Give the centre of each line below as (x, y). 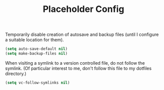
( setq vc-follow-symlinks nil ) (38, 83)
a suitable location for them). (35, 40)
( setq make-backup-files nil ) (37, 54)
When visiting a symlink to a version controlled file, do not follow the (75, 63)
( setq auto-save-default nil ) (37, 49)
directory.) (16, 74)
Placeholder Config (83, 9)
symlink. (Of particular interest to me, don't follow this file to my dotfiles (78, 68)
